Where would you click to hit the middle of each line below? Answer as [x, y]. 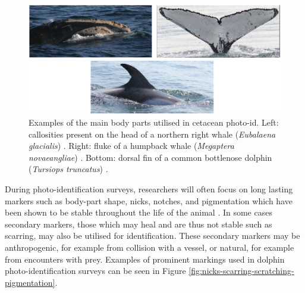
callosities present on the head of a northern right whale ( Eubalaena [152, 134]
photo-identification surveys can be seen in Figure [95, 271]
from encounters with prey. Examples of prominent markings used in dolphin [145, 259]
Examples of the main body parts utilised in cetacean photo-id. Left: [154, 122]
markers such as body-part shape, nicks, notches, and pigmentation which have [149, 200]
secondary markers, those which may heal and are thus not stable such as [139, 224]
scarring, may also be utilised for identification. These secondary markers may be [152, 236]
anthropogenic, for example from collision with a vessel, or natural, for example [150, 247]
